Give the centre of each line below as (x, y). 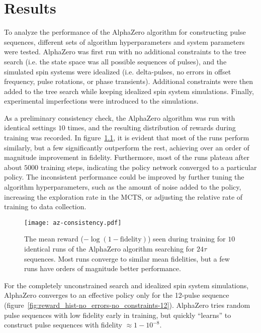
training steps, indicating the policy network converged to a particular (149, 167)
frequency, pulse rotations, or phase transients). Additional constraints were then (129, 81)
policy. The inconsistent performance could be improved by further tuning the (124, 177)
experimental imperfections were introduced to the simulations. (101, 101)
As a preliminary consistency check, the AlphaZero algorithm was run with (120, 117)
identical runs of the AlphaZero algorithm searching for (109, 249)
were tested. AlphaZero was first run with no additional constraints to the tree (125, 52)
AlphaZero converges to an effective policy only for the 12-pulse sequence (117, 295)
